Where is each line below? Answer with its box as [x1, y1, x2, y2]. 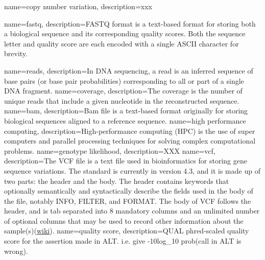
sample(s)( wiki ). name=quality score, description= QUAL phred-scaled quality [4, 225, 249, 236]
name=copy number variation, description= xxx [4, 1, 152, 11]
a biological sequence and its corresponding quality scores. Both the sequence [4, 28, 246, 39]
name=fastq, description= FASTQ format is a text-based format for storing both [4, 18, 256, 29]
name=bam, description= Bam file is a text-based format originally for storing [4, 105, 248, 116]
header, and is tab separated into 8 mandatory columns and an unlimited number [4, 205, 260, 216]
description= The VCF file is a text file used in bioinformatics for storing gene [4, 155, 247, 166]
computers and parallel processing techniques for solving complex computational [4, 135, 256, 146]
